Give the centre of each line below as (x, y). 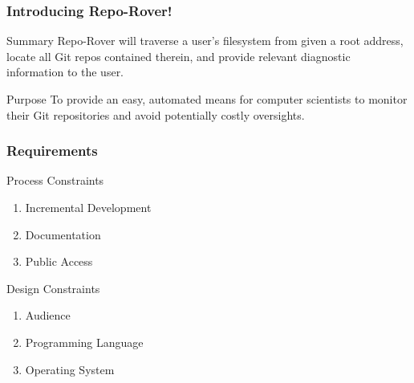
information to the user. (65, 72)
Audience (48, 315)
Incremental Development (88, 207)
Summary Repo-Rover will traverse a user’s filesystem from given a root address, (205, 41)
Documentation (63, 234)
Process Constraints (55, 180)
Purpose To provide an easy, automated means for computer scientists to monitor (207, 99)
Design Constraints (53, 288)
